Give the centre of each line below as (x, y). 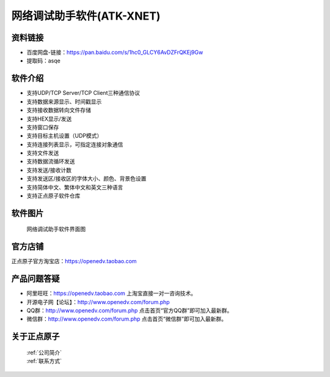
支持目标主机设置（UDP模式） (64, 136)
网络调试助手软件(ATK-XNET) (86, 16)
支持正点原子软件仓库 (53, 196)
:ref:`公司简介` (44, 353)
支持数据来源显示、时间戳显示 (64, 102)
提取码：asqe (43, 61)
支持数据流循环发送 (51, 162)
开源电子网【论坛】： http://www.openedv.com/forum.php (98, 302)
